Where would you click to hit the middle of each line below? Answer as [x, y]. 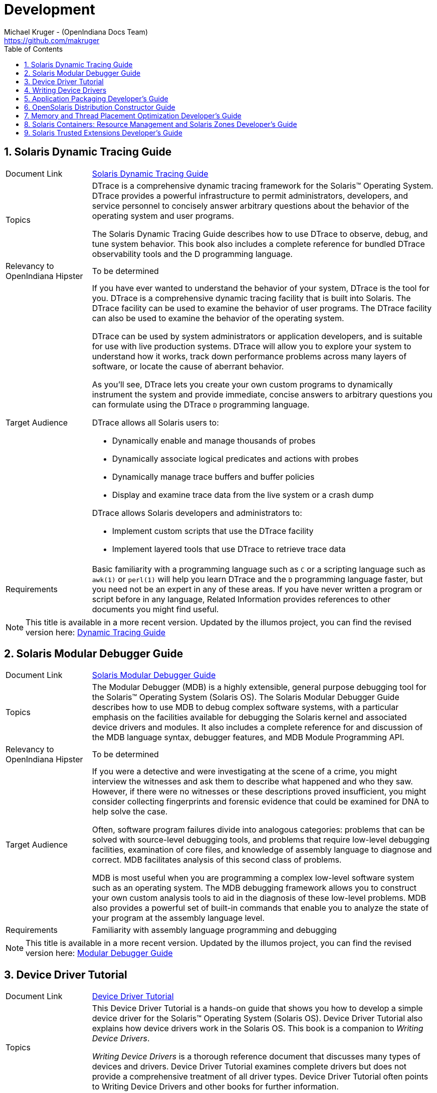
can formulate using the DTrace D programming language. [201, 404]
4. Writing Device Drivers [65, 90]
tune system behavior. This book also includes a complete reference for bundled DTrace [258, 244]
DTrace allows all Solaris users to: [155, 422]
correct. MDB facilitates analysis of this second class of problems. [217, 860]
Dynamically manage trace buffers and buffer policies [213, 476]
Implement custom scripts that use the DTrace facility [213, 531]
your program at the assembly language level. [178, 918]
